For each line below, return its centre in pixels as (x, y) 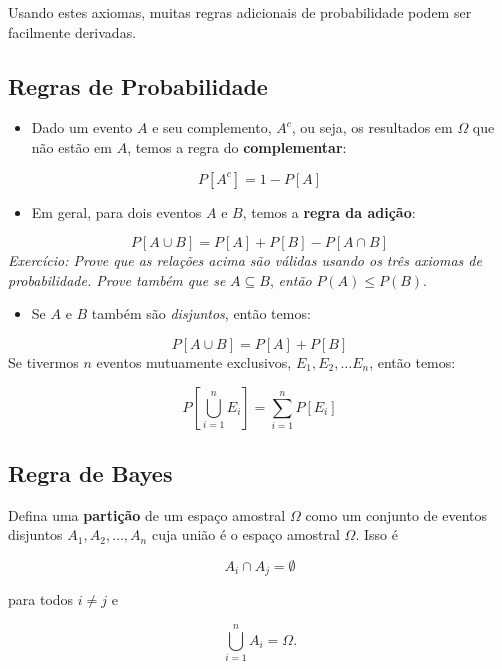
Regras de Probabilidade (138, 85)
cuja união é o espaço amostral (245, 534)
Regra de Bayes (90, 472)
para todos (41, 599)
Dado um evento (82, 127)
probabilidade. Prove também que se (117, 279)
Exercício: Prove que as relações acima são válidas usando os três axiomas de (245, 260)
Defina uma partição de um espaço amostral (147, 514)
